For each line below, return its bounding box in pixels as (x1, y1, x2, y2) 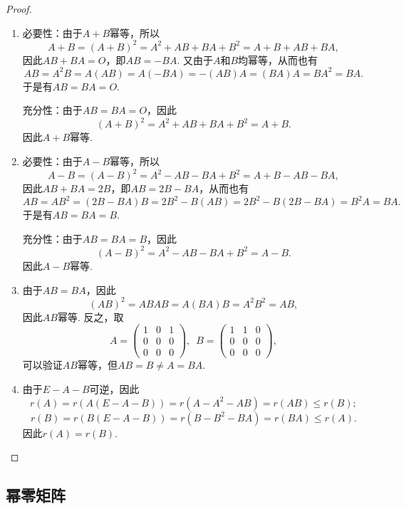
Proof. (6, 1, 32, 16)
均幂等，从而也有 (238, 52, 318, 67)
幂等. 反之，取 (57, 309, 124, 324)
